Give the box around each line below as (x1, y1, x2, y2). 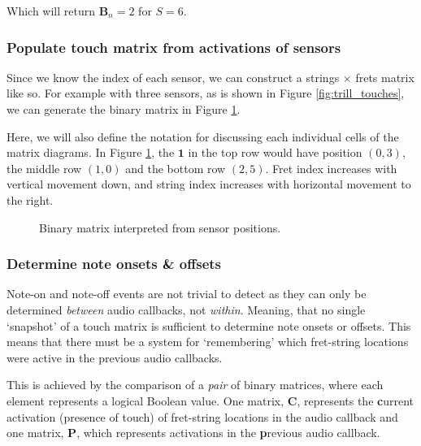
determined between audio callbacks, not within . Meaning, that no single (7, 301, 366, 318)
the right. (7, 191, 54, 208)
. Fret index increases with (265, 159, 397, 176)
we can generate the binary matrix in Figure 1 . (7, 101, 241, 117)
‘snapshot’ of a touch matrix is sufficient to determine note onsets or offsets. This (7, 317, 411, 334)
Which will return (7, 2, 95, 19)
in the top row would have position (188, 144, 362, 161)
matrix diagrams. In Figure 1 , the (7, 144, 175, 161)
